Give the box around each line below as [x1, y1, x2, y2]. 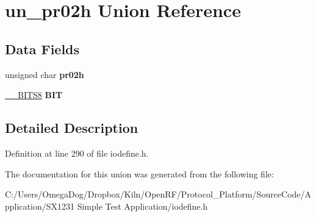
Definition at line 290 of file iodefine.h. [5, 146, 149, 159]
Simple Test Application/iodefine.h [77, 199, 208, 212]
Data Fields [5, 39, 80, 58]
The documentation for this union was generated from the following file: [5, 167, 274, 180]
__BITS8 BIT [5, 88, 63, 101]
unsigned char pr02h [5, 68, 84, 80]
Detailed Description [5, 118, 138, 137]
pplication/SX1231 [5, 199, 74, 212]
